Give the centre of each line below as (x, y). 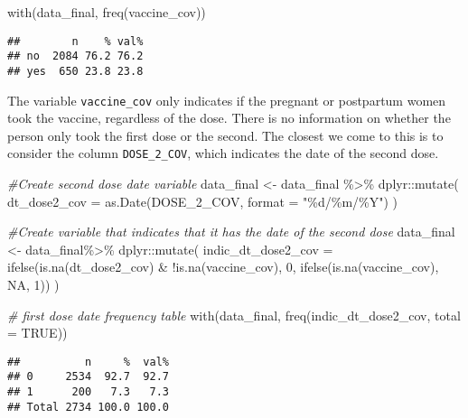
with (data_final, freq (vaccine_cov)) (107, 12)
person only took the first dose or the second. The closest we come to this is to (225, 135)
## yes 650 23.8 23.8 (75, 71)
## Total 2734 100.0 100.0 (88, 407)
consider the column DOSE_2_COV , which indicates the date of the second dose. (223, 153)
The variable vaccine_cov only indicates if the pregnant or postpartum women (227, 100)
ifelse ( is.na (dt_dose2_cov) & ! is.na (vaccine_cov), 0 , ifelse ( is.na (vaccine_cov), (223, 267)
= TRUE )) (37, 333)
